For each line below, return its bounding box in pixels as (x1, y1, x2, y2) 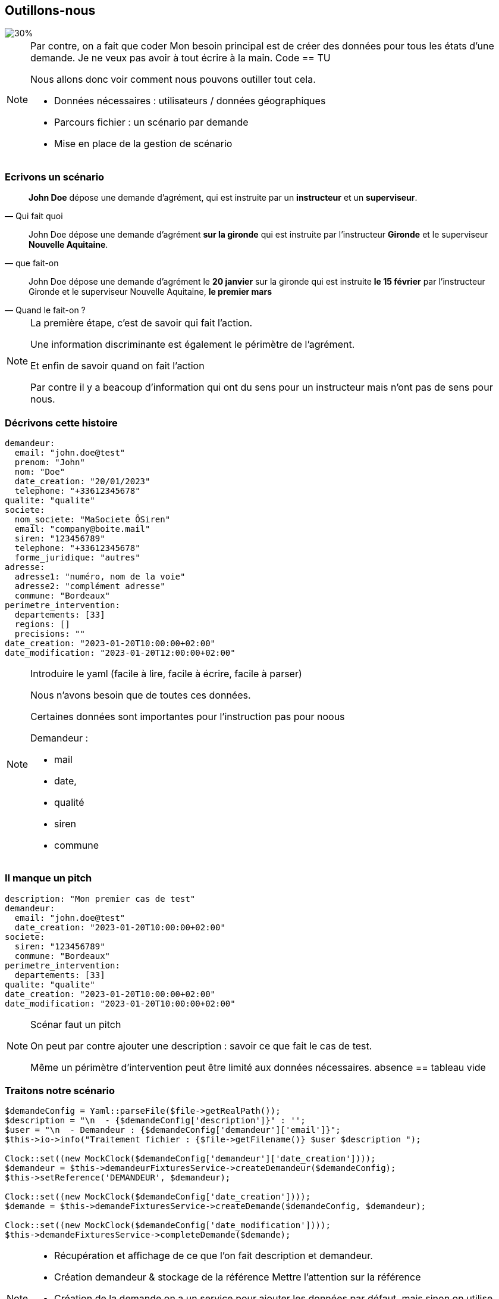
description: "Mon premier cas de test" (5, 893, 196, 904)
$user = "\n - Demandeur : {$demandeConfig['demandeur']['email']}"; (5, 1125, 341, 1135)
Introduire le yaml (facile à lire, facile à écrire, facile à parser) (30, 667, 302, 680)
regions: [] (14, 619, 70, 629)
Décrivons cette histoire (5, 416, 118, 429)
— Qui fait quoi (5, 211, 63, 222)
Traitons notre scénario (5, 1085, 115, 1097)
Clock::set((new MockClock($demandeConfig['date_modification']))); (5, 1220, 331, 1231)
